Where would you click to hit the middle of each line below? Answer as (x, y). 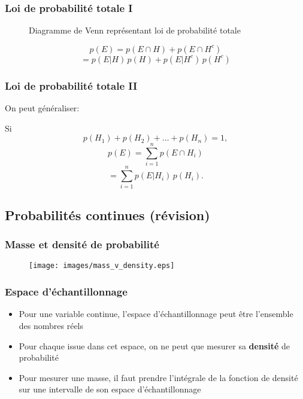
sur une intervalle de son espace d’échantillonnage (110, 389)
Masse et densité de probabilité (82, 244)
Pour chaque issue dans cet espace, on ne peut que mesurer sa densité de (154, 345)
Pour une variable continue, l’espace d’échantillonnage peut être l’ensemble (156, 314)
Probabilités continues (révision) (107, 214)
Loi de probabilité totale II (71, 85)
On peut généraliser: (42, 108)
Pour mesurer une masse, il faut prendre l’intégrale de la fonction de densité (158, 377)
